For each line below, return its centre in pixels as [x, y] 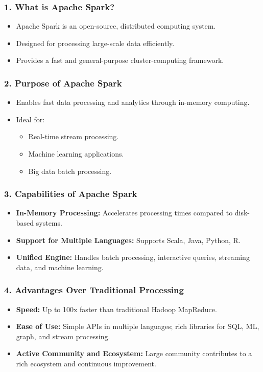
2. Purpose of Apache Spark [63, 83]
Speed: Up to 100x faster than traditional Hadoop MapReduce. [116, 309]
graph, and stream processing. [63, 336]
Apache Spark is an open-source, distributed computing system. [116, 26]
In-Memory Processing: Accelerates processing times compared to [124, 213]
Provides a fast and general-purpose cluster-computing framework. [120, 60]
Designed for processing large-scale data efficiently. [95, 43]
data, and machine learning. [60, 267]
